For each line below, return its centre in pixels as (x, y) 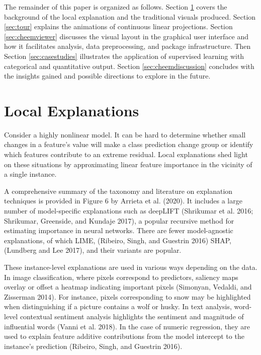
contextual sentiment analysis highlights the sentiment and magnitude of (132, 316)
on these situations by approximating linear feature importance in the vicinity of (128, 164)
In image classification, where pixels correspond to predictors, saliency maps (121, 277)
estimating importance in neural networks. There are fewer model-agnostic (119, 230)
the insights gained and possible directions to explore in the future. (107, 76)
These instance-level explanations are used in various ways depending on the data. (131, 267)
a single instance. (30, 174)
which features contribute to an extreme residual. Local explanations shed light (126, 154)
